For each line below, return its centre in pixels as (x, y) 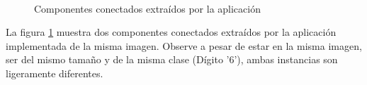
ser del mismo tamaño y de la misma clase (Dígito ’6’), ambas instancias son (172, 59)
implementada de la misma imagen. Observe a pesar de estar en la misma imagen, (184, 45)
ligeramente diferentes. (55, 73)
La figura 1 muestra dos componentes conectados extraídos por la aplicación (171, 32)
